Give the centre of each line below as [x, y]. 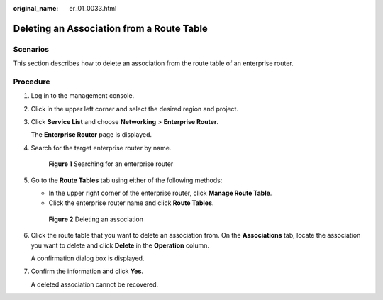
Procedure [32, 82]
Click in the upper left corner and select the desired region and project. [135, 109]
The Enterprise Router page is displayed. [91, 135]
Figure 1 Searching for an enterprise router [111, 164]
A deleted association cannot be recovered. [95, 284]
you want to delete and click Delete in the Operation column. [120, 245]
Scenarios [31, 49]
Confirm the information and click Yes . [87, 271]
